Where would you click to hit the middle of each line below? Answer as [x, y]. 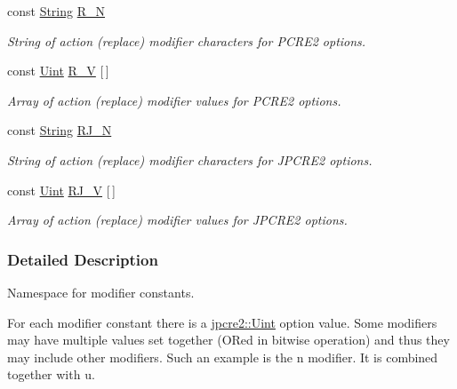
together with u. [51, 374]
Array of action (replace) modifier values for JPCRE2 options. [177, 220]
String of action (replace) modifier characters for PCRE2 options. [187, 40]
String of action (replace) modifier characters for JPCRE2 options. [190, 159]
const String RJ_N [60, 130]
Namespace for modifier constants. [101, 292]
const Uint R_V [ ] [58, 71]
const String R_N [56, 11]
